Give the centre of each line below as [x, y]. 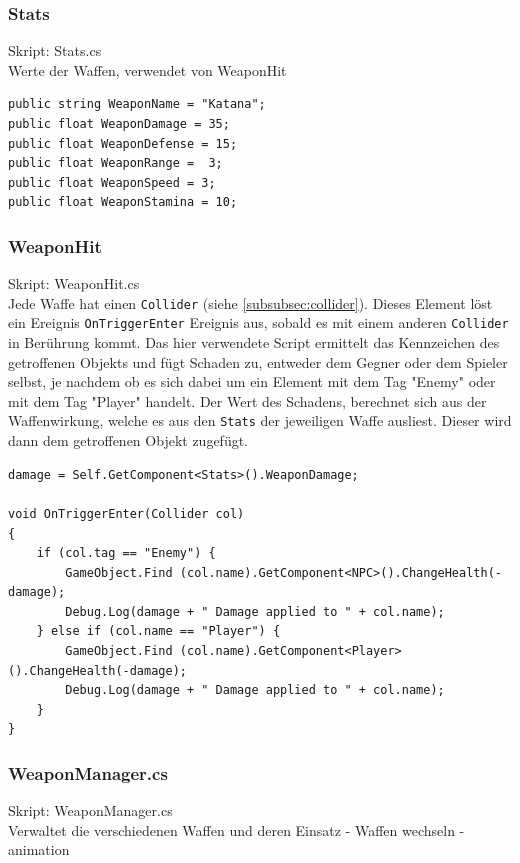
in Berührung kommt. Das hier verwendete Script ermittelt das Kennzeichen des [254, 342]
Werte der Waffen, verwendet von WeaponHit [147, 69]
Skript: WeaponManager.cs [90, 810]
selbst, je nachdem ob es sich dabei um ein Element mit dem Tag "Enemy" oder [252, 381]
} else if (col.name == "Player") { [158, 631]
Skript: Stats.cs [55, 50]
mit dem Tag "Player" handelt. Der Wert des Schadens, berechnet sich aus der [247, 400]
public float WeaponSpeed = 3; [112, 182]
